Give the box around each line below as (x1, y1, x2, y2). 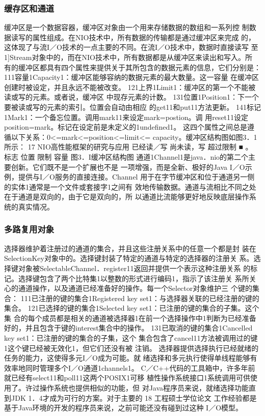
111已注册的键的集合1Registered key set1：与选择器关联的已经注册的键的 (20, 292, 259, 303)
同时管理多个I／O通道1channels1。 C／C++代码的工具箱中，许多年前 (25, 362, 255, 373)
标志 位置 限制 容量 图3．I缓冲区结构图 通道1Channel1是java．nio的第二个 (4, 151, 249, 162)
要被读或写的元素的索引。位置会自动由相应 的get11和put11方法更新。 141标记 (4, 101, 261, 112)
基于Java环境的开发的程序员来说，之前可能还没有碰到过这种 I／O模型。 (4, 402, 243, 413)
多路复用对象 (4, 223, 55, 235)
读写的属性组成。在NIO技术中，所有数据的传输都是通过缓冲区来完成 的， (11, 32, 256, 42)
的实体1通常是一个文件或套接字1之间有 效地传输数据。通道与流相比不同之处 (4, 181, 256, 192)
